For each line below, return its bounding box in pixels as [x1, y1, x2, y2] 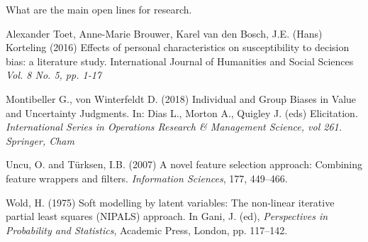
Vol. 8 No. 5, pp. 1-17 [6, 67, 101, 82]
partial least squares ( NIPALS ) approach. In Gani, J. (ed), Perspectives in [6, 209, 328, 224]
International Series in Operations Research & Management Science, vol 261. [6, 119, 342, 134]
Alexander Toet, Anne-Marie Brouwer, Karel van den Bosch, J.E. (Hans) [6, 26, 323, 40]
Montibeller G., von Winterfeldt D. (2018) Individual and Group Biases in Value [6, 91, 357, 106]
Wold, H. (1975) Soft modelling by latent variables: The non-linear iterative [6, 194, 335, 209]
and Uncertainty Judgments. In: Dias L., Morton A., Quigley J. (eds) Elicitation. [6, 105, 358, 120]
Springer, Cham [6, 133, 74, 148]
